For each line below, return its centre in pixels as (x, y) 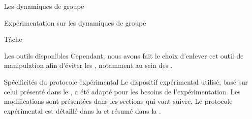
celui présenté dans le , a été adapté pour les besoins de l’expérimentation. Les (122, 91)
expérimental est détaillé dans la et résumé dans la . (82, 110)
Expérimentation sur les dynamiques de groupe (75, 22)
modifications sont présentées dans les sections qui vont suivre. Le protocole (118, 101)
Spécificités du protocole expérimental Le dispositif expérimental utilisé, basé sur (126, 81)
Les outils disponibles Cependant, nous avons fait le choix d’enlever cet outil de (124, 55)
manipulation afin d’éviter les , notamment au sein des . (88, 65)
